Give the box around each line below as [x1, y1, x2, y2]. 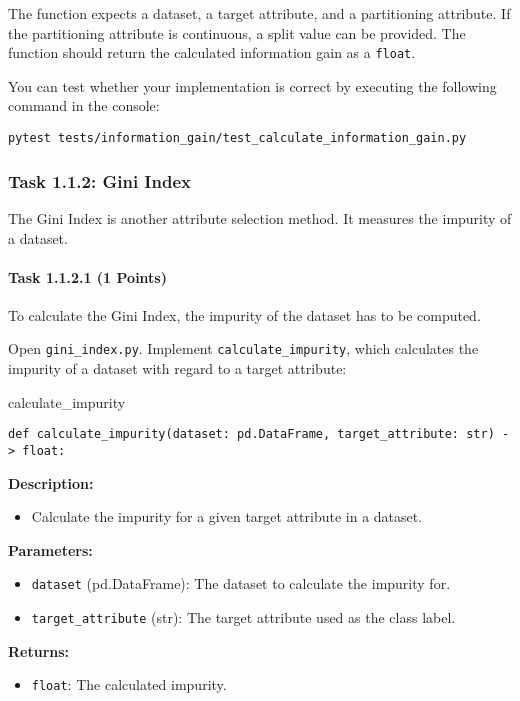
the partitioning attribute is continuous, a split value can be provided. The [8, 22, 466, 43]
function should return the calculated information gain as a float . [8, 42, 416, 63]
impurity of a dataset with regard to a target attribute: [8, 358, 347, 379]
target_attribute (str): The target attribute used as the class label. [31, 607, 456, 628]
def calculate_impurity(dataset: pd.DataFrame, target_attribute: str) [8, 427, 495, 442]
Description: [8, 472, 94, 493]
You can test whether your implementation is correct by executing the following [8, 75, 497, 96]
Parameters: [8, 539, 93, 560]
